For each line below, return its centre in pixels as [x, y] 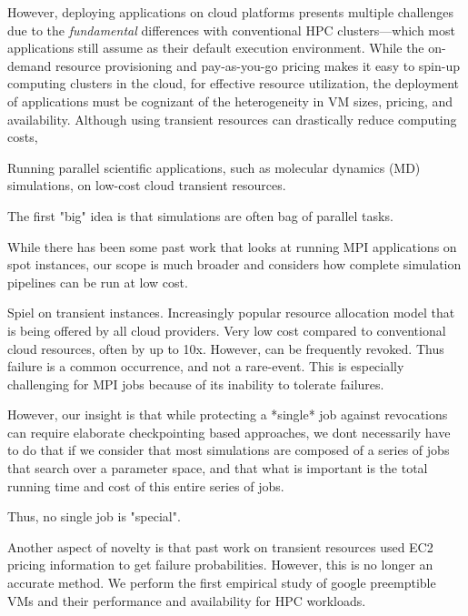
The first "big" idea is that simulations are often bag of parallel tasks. [200, 215]
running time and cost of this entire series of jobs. [146, 485]
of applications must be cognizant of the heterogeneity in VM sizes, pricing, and [230, 101]
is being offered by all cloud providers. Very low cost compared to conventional [227, 330]
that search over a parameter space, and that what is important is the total [218, 468]
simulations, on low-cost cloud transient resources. [147, 185]
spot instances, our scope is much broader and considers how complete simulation [234, 264]
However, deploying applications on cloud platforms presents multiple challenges [230, 12]
